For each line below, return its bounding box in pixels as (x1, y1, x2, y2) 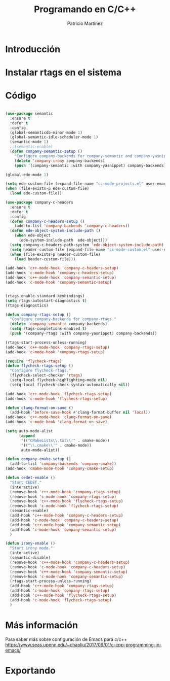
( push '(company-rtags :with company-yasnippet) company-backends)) (10, 331, 157, 336)
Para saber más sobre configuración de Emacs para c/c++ (5, 636, 127, 642)
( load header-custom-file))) (14, 256, 76, 262)
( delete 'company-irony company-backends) (14, 158, 105, 163)
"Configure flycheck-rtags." (10, 368, 71, 373)
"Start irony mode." (10, 546, 53, 551)
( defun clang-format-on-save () (5, 405, 73, 411)
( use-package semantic (5, 111, 53, 116)
